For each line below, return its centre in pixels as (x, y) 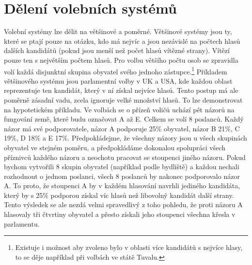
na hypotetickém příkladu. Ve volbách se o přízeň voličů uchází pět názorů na (119, 109)
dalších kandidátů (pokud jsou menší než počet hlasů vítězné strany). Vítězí (117, 50)
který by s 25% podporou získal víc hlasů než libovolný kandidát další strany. (119, 195)
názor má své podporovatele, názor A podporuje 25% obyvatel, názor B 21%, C (122, 128)
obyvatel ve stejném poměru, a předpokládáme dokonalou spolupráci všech (115, 147)
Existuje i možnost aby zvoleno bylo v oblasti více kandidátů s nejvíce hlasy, (129, 247)
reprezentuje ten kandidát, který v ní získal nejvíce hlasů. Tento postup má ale (121, 90)
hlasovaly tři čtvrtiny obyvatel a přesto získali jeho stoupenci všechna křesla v (120, 214)
